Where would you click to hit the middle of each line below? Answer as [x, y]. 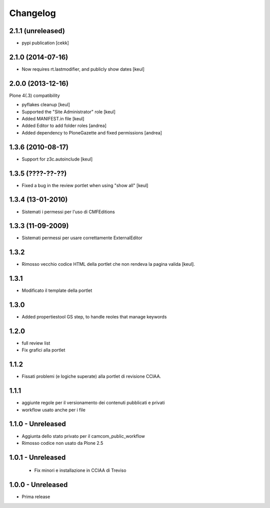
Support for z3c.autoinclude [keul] [57, 159]
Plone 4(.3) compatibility [34, 95]
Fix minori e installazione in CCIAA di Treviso [80, 470]
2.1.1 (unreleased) [37, 31]
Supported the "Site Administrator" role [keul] [69, 112]
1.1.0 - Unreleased [37, 424]
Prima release [36, 497]
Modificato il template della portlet [57, 290]
